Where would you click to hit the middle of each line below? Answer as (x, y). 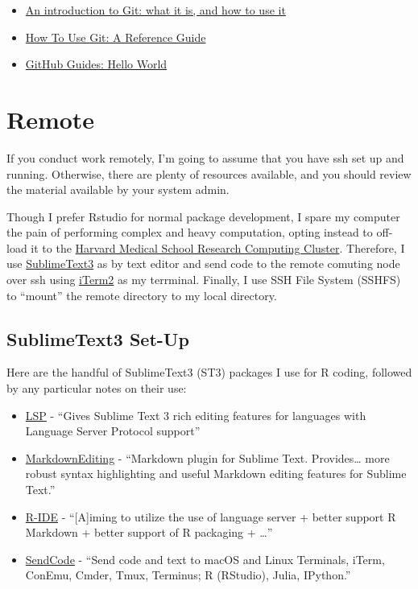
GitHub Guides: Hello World (96, 64)
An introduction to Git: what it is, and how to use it (155, 10)
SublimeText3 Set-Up (98, 338)
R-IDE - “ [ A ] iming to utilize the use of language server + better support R (211, 516)
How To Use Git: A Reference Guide (116, 37)
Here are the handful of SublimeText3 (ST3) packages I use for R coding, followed (209, 372)
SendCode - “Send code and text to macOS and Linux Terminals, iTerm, (205, 559)
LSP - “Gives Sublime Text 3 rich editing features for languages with (196, 415)
